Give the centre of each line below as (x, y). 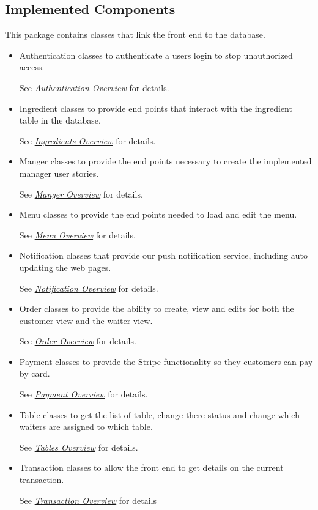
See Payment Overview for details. (83, 394)
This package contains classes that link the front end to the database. (135, 35)
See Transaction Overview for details (88, 500)
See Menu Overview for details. (77, 235)
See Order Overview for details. (78, 341)
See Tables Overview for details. (79, 447)
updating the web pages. (65, 267)
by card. (35, 373)
